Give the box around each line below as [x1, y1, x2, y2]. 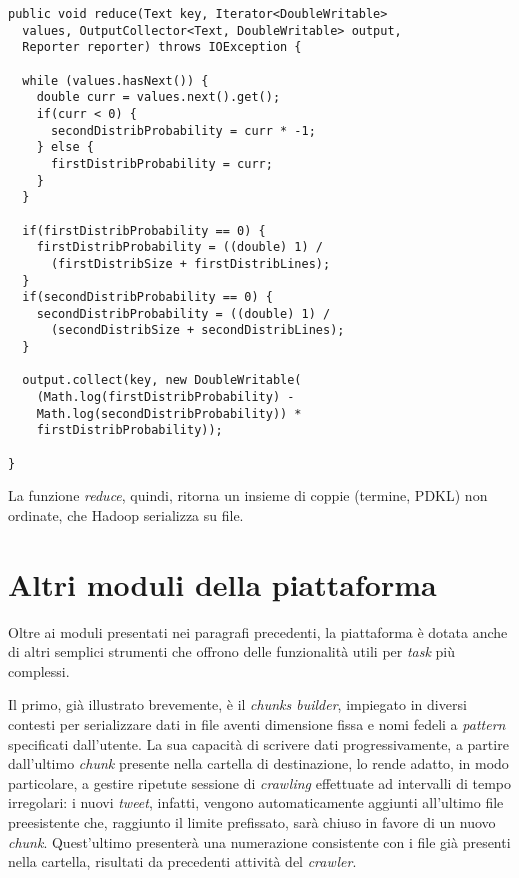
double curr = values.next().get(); [36, 90, 281, 105]
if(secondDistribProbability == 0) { [22, 290, 273, 305]
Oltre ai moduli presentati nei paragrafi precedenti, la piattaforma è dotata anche [8, 621, 508, 642]
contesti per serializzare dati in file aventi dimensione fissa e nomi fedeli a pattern [8, 714, 506, 735]
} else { [36, 140, 94, 155]
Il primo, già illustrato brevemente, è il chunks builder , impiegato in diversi [8, 694, 467, 715]
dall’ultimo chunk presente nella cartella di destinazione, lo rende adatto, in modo [8, 753, 509, 774]
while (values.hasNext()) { [22, 73, 209, 88]
